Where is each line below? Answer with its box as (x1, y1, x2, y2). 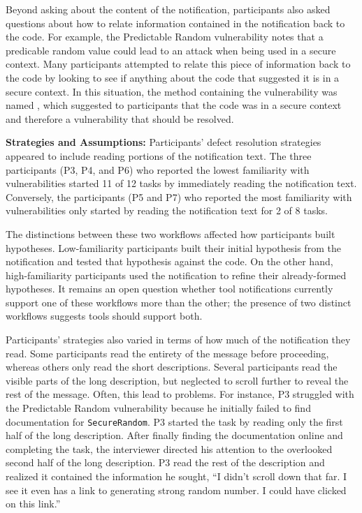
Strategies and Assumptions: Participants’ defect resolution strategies (6, 135, 321, 149)
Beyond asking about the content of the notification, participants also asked (6, 2, 331, 16)
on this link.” (6, 496, 61, 511)
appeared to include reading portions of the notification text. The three (6, 148, 312, 163)
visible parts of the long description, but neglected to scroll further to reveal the (6, 373, 349, 387)
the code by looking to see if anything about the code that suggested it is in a (6, 70, 340, 84)
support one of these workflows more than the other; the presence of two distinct (6, 295, 352, 309)
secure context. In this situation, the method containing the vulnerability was (6, 84, 338, 98)
